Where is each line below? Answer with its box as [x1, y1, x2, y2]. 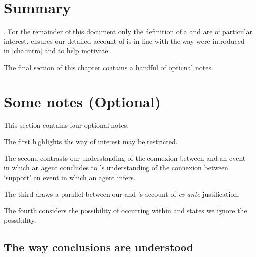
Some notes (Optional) [4, 91, 161, 111]
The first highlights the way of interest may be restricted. [4, 136, 178, 147]
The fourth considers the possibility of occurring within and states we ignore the [4, 205, 247, 216]
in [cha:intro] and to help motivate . [4, 45, 112, 56]
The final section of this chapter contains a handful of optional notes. [4, 62, 213, 72]
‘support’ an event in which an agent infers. [4, 172, 136, 182]
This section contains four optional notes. [4, 119, 129, 130]
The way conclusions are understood [4, 239, 194, 254]
